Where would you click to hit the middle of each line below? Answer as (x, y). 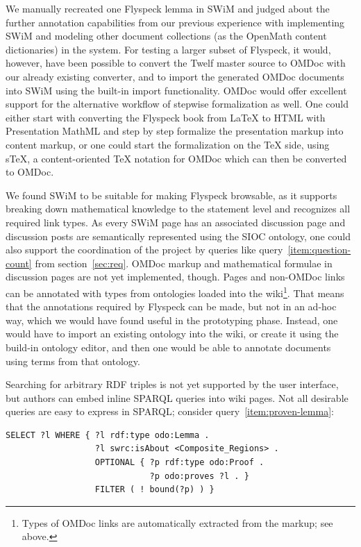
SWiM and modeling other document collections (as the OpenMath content (166, 36)
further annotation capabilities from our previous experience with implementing (175, 22)
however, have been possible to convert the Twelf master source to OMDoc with (176, 63)
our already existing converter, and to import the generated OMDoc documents (175, 76)
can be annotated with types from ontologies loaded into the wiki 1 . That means (175, 292)
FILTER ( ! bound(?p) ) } (154, 490)
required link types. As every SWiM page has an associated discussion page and (176, 222)
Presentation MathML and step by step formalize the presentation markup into (175, 131)
